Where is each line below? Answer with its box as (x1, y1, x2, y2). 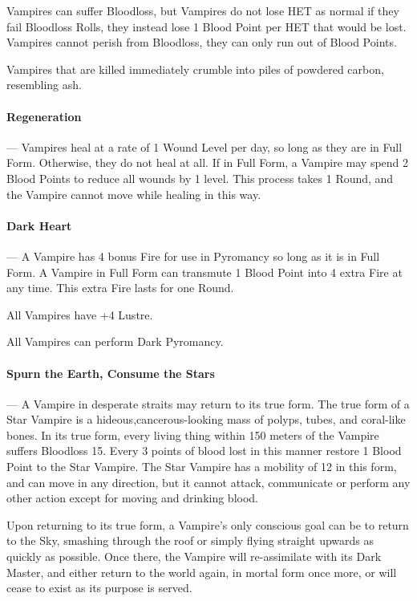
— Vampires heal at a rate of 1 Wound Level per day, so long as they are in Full (6, 138, 403, 155)
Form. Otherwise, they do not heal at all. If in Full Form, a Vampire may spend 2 (6, 154, 409, 171)
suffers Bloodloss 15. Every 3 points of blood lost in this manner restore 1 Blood (6, 442, 402, 459)
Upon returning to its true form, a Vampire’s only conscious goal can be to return (6, 516, 409, 533)
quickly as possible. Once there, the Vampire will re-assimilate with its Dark (6, 548, 382, 565)
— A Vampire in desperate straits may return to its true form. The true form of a (6, 395, 410, 412)
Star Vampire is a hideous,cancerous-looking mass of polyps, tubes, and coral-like (6, 411, 406, 428)
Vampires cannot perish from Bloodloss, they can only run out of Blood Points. (6, 34, 397, 51)
